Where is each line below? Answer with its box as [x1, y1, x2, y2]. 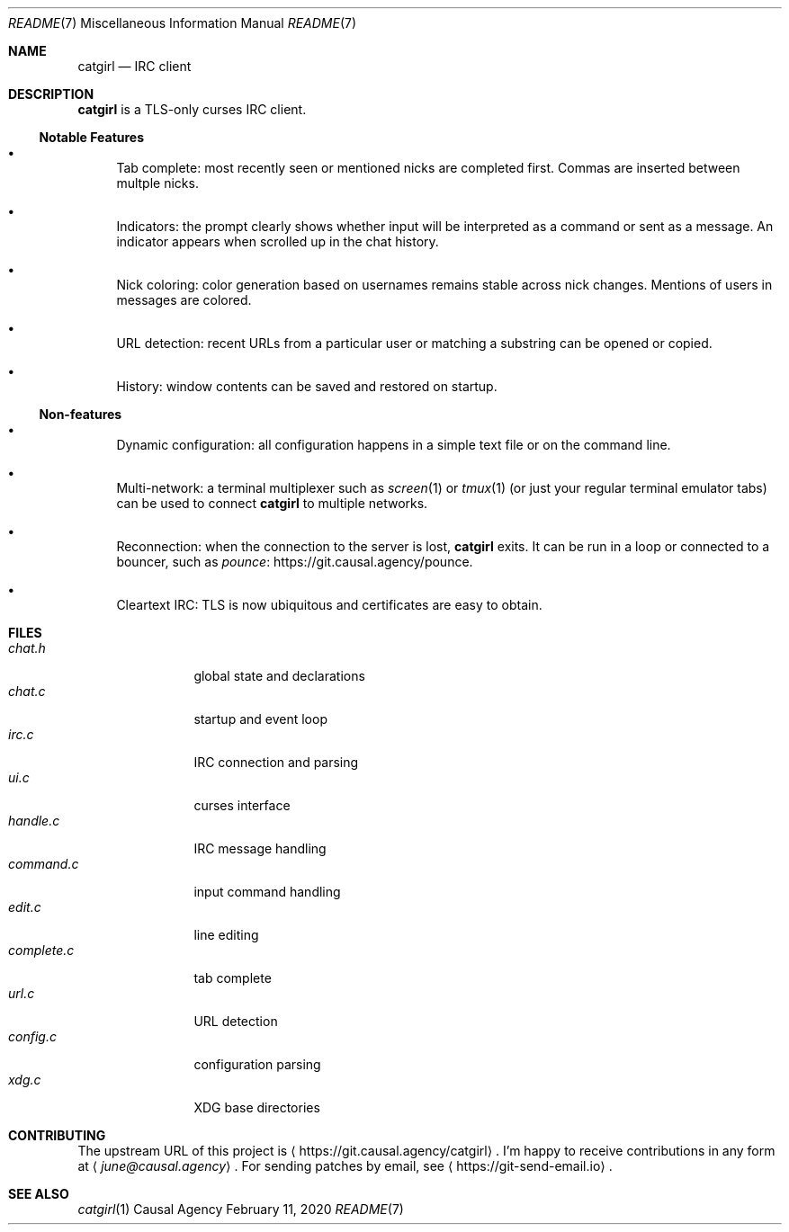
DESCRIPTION [8, 86, 94, 102]
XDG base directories [193, 1100, 320, 1115]
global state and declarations [193, 668, 365, 683]
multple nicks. [116, 175, 199, 191]
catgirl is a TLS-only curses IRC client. [77, 102, 307, 117]
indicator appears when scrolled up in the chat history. [116, 234, 439, 249]
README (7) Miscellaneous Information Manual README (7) [8, 15, 357, 31]
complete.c [8, 942, 75, 958]
